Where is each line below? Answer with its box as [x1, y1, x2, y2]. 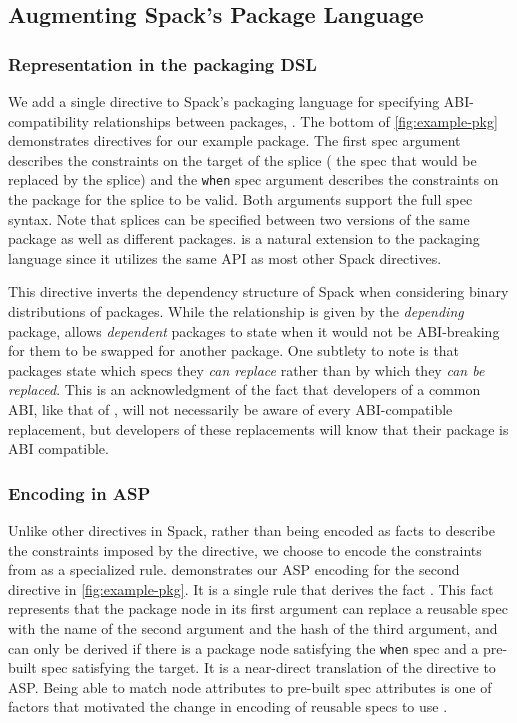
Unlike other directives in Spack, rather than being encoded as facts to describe [8, 519, 496, 540]
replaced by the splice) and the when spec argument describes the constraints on [8, 169, 499, 190]
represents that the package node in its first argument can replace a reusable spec [8, 598, 508, 619]
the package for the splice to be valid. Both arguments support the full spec [8, 189, 473, 210]
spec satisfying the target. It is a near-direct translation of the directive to [41, 657, 496, 678]
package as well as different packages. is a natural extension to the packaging [8, 228, 480, 249]
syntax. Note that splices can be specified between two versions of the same [8, 208, 470, 229]
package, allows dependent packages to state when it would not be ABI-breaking [8, 320, 500, 341]
